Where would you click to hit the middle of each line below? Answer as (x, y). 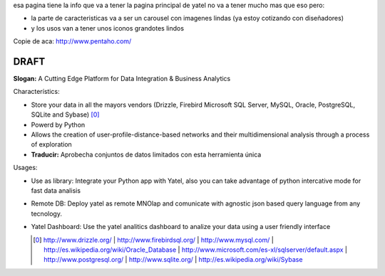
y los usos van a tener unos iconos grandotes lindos (108, 28)
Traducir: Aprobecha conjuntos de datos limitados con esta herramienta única (146, 154)
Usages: (25, 168)
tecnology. (46, 213)
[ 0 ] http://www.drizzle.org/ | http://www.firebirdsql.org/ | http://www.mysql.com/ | (153, 240)
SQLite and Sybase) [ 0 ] (65, 115)
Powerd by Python (58, 124)
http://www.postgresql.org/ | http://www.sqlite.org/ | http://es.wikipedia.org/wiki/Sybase (173, 260)
